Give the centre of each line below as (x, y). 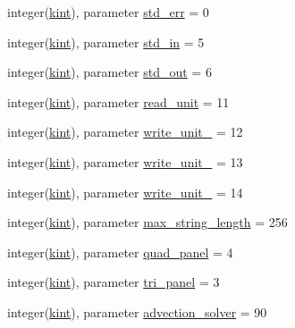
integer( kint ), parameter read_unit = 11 (118, 101)
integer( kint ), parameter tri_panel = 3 (114, 282)
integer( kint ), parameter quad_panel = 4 (120, 252)
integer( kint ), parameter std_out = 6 (110, 72)
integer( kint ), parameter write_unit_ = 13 (125, 161)
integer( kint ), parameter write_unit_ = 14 (125, 192)
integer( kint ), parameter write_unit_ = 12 (125, 132)
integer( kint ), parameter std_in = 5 (106, 42)
